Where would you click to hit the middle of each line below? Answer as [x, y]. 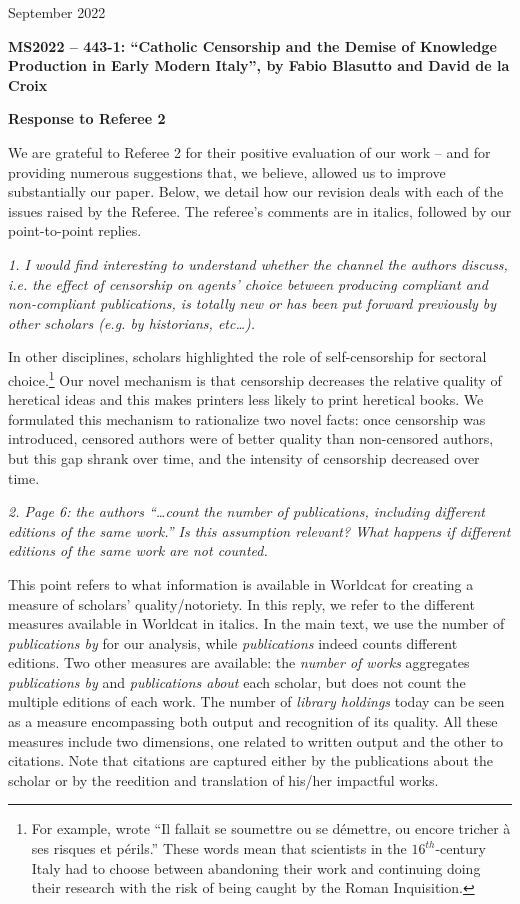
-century [460, 848]
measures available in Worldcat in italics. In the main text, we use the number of [256, 623]
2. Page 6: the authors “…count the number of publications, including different [246, 511]
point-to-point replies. [75, 230]
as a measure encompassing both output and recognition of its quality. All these [253, 721]
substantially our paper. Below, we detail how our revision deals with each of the [256, 191]
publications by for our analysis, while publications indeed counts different [233, 642]
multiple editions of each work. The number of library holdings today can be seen [256, 701]
